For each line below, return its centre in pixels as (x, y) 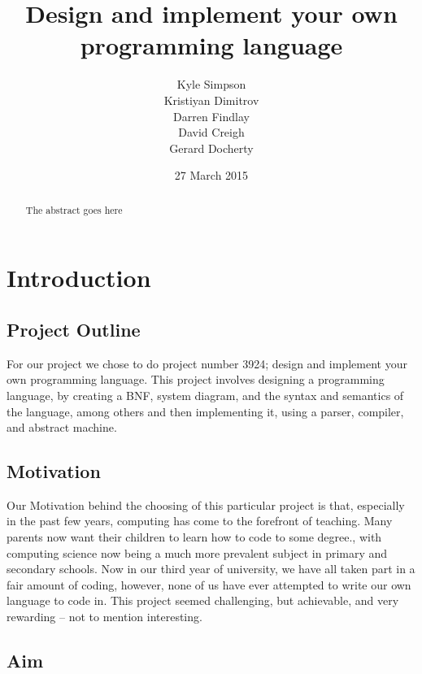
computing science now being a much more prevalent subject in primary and (197, 552)
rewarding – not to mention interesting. (104, 617)
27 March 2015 (211, 175)
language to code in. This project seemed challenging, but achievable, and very (203, 600)
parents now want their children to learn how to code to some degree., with (194, 537)
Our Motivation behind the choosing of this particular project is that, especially (206, 504)
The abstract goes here (74, 209)
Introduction (79, 278)
